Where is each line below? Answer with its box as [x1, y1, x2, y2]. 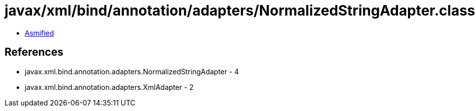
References [5, 46, 63, 59]
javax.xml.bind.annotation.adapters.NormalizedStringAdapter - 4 [25, 67, 239, 76]
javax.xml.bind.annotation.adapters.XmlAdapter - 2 [25, 82, 194, 91]
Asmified [25, 28, 54, 37]
